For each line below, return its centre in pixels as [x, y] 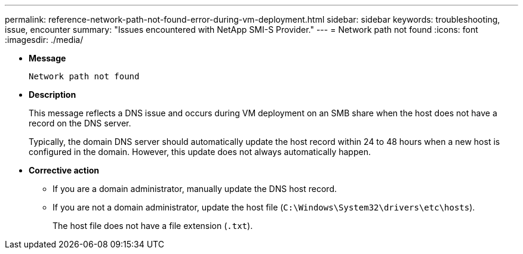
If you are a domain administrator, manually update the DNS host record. [195, 189]
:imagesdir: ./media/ [44, 40]
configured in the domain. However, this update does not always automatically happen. [200, 152]
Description [53, 95]
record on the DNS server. [80, 123]
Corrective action [64, 170]
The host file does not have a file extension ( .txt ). [153, 226]
